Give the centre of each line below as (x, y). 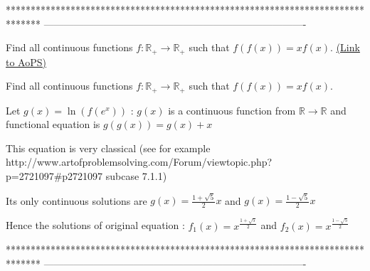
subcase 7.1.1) (136, 176)
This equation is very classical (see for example (108, 148)
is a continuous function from (232, 110)
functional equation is (53, 124)
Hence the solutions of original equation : (95, 225)
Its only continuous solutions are (76, 200)
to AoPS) (26, 62)
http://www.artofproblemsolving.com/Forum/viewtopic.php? (139, 162)
